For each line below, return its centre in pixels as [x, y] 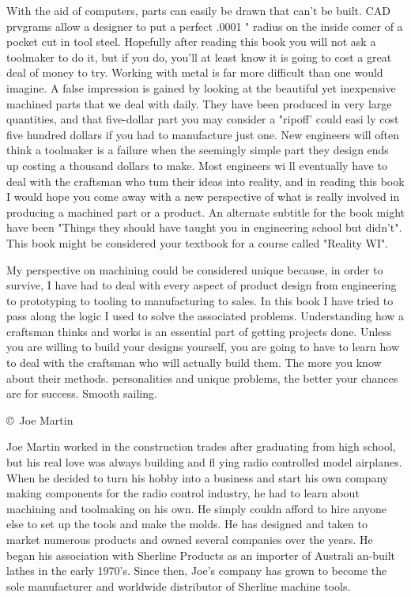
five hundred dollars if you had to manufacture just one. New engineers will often [203, 134]
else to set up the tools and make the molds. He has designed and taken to [187, 524]
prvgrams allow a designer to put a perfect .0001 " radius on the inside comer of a [205, 26]
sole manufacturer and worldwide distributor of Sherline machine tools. [179, 586]
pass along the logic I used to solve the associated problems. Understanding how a [205, 316]
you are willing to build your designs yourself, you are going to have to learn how [203, 347]
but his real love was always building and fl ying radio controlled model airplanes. [204, 462]
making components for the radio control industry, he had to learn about [183, 493]
